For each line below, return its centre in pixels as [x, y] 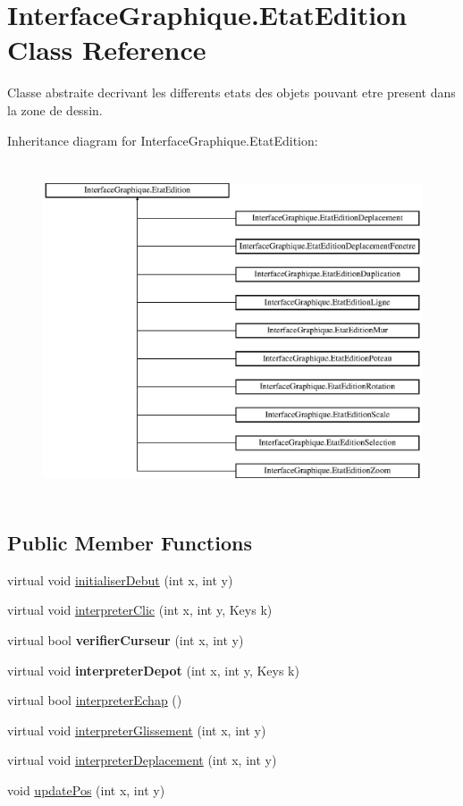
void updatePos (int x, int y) [86, 789]
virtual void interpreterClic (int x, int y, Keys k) [140, 610]
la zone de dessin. [55, 109]
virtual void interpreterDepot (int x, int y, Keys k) [153, 670]
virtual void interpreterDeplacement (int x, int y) [142, 760]
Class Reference [107, 50]
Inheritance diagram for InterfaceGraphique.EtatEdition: [163, 140]
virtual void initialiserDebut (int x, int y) [120, 579]
